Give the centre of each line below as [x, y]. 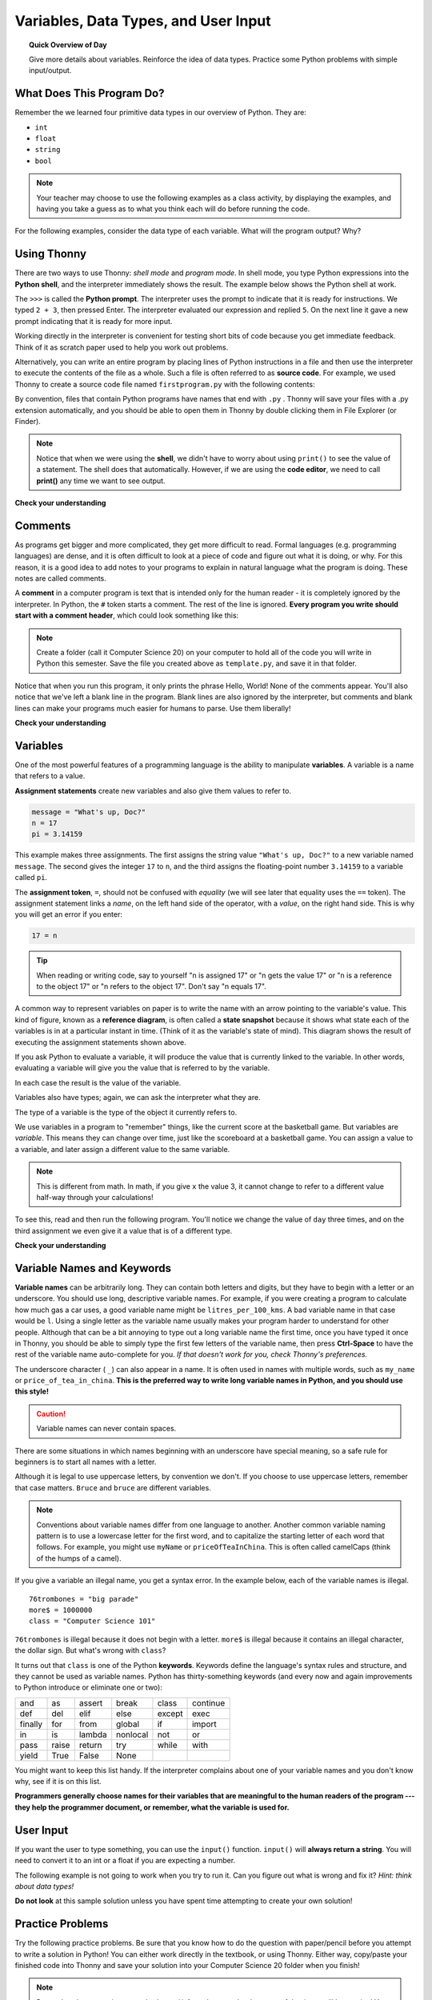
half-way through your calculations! [95, 1197]
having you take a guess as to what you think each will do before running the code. [173, 209]
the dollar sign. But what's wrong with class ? [90, 1650]
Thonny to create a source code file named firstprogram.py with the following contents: [165, 384]
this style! [32, 1391]
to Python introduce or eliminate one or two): [89, 1687]
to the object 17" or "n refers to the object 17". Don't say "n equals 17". [152, 986]
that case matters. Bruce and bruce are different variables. [113, 1487]
